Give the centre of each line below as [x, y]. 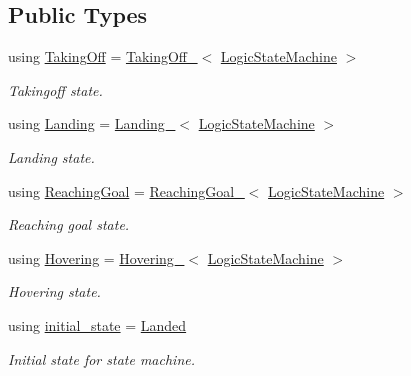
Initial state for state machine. [101, 358]
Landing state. [51, 156]
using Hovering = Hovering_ [96, 257]
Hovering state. [54, 291]
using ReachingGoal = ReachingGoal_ [126, 190]
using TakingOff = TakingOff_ [103, 56]
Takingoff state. [55, 89]
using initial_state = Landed [97, 324]
